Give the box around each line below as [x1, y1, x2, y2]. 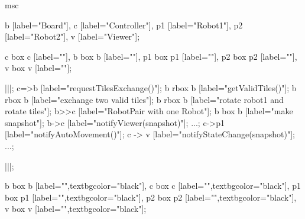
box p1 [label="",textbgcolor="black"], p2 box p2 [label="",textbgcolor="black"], [5, 191, 297, 203]
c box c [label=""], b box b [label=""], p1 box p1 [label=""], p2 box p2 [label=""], [5, 50, 297, 62]
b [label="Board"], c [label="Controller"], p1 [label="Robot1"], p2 [5, 18, 243, 31]
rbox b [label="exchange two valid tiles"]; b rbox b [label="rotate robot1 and [5, 93, 284, 105]
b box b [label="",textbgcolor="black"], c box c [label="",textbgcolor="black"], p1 [5, 179, 301, 192]
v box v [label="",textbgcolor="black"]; [5, 202, 147, 215]
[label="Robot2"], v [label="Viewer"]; [5, 30, 140, 43]
